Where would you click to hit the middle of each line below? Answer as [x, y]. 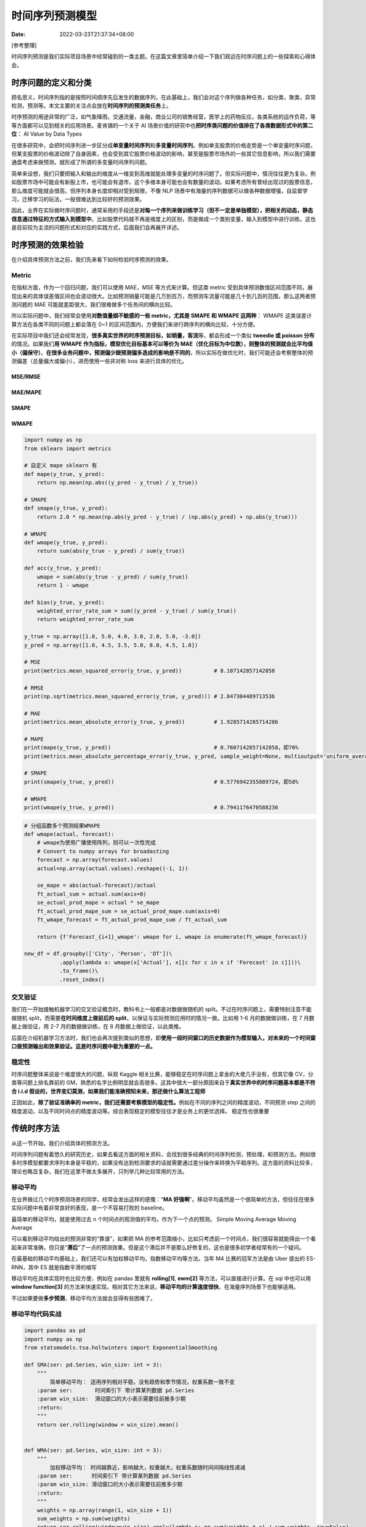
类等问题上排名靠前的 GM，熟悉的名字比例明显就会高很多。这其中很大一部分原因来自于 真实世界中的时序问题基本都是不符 [163, 1083]
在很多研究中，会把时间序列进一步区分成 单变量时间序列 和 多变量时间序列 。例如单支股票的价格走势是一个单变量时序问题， [163, 145]
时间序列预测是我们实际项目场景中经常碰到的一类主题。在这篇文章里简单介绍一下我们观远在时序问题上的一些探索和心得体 [163, 56]
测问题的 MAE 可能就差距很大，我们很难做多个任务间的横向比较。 [94, 304]
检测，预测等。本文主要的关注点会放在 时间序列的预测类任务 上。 [91, 106]
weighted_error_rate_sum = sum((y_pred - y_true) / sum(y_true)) [137, 611]
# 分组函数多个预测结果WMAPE [62, 825]
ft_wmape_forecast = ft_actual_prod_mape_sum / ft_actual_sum [132, 920]
